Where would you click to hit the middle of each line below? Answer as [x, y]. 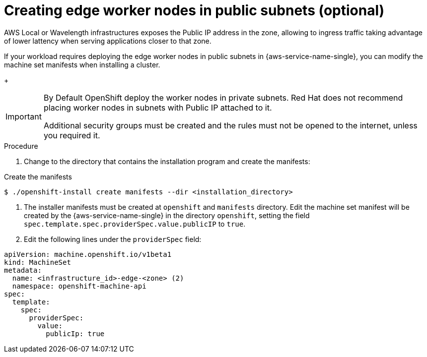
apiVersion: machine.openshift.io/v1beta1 [88, 254]
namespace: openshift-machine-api [79, 286]
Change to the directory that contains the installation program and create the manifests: [167, 161]
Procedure [21, 146]
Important [24, 116]
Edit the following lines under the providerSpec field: [113, 239]
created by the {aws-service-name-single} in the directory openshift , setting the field [167, 215]
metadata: [23, 270]
